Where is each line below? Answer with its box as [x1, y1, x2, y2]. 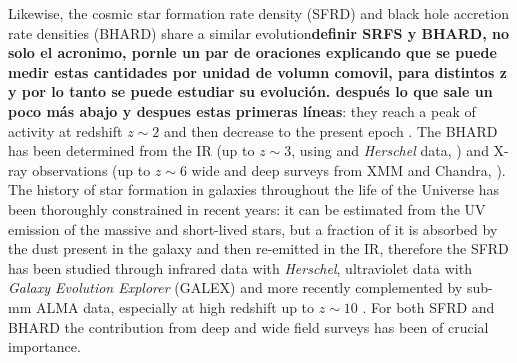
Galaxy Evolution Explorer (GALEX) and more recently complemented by [8, 277, 463, 298]
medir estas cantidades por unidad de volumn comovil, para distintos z [8, 61, 507, 82]
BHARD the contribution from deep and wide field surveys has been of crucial [8, 316, 489, 337]
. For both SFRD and [362, 296, 495, 317]
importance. [8, 336, 81, 357]
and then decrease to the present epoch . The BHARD [163, 120, 498, 141]
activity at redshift [8, 120, 123, 141]
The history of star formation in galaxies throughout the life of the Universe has [8, 179, 499, 200]
